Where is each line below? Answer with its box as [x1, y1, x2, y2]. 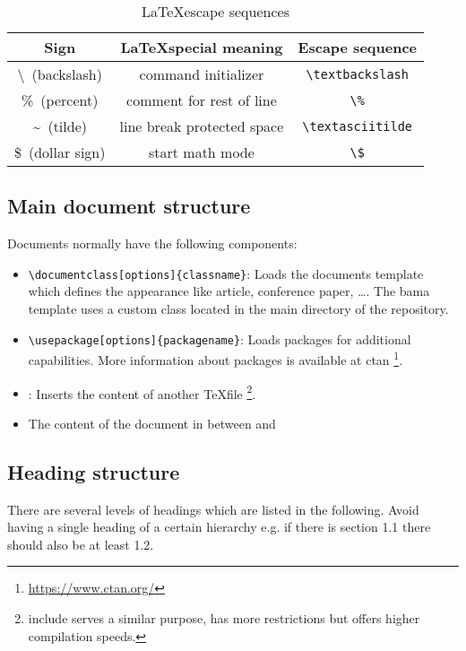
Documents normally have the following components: [7, 234, 298, 253]
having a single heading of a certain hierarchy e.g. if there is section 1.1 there [7, 517, 431, 536]
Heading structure [7, 457, 180, 485]
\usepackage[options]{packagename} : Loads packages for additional [28, 329, 411, 348]
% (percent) [22, 90, 99, 110]
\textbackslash [306, 66, 409, 82]
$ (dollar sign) [14, 142, 106, 162]
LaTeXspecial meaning [120, 37, 283, 57]
